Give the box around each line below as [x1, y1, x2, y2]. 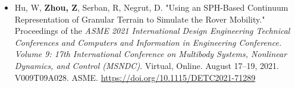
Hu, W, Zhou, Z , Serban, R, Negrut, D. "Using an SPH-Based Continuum [14, 1, 288, 13]
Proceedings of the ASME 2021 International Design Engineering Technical [14, 24, 290, 37]
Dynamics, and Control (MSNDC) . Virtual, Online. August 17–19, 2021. [14, 59, 279, 71]
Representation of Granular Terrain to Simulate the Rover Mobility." [14, 12, 265, 25]
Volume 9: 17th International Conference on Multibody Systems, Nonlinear [14, 48, 287, 60]
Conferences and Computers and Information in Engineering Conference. [14, 36, 282, 48]
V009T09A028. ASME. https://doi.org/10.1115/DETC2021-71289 [14, 71, 256, 83]
